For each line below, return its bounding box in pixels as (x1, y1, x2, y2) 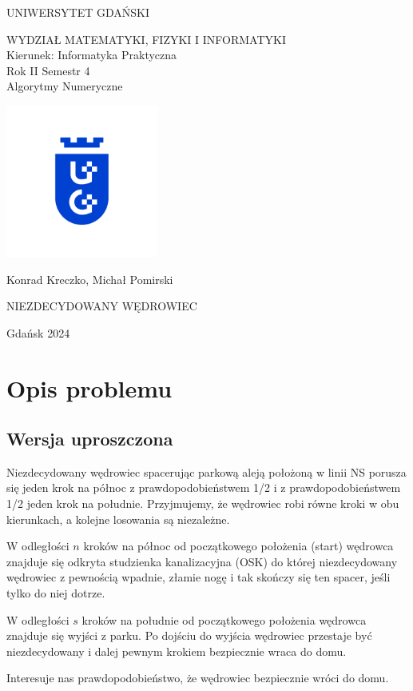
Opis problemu (6, 371, 173, 404)
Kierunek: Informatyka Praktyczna (6, 46, 177, 63)
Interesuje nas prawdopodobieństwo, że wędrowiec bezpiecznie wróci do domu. (6, 669, 389, 686)
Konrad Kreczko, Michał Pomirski (6, 270, 173, 287)
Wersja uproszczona (6, 426, 173, 451)
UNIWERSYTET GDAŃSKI (6, 4, 150, 20)
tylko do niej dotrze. (6, 585, 105, 601)
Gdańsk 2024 (6, 324, 70, 341)
